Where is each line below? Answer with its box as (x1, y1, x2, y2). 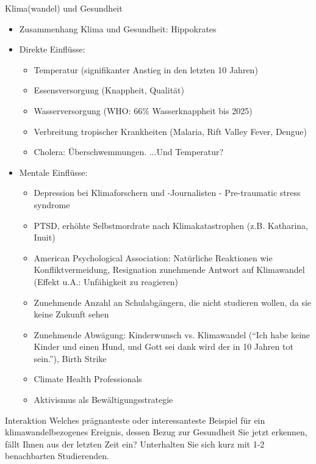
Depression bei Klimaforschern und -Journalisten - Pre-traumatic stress (34, 186, 301, 199)
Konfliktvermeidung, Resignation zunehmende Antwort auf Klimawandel (34, 263, 305, 276)
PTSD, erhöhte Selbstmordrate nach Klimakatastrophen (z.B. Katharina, (34, 219, 308, 231)
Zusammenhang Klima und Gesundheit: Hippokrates (19, 22, 217, 35)
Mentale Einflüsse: (19, 165, 88, 178)
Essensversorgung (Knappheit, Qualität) (34, 84, 184, 96)
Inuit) (34, 231, 56, 244)
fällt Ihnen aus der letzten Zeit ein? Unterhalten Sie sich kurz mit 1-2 (5, 437, 265, 450)
